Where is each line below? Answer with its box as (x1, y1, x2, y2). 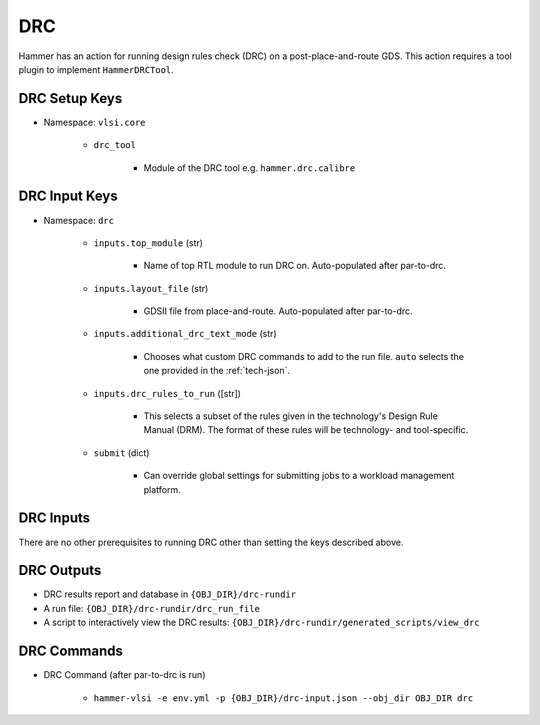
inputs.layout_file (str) (93, 282, 209, 294)
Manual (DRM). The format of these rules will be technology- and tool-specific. (143, 424, 469, 436)
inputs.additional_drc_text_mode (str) (93, 328, 277, 340)
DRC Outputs (18, 562, 102, 579)
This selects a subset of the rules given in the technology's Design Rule (143, 410, 439, 422)
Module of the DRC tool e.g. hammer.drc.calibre (143, 161, 356, 174)
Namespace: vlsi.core (43, 116, 146, 128)
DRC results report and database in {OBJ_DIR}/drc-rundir (43, 588, 297, 600)
